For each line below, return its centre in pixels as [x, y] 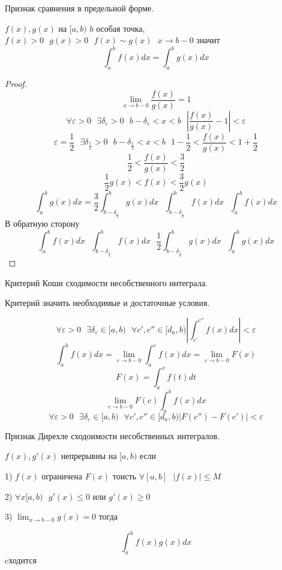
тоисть [124, 476]
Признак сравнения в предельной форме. [79, 8]
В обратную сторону [42, 223]
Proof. [16, 84]
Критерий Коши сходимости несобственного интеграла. [106, 282]
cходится [21, 560]
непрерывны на [89, 456]
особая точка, [121, 28]
